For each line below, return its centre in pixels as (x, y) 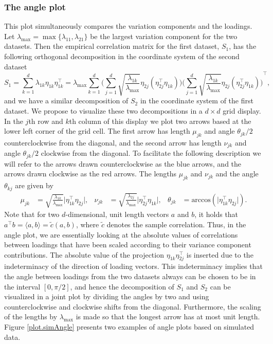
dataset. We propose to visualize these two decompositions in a (103, 111)
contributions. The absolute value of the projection (84, 254)
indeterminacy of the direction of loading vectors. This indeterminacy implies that (133, 266)
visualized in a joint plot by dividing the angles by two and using (107, 296)
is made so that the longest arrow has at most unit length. (168, 316)
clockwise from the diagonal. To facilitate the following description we (151, 153)
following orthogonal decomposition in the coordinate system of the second (122, 56)
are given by (34, 185)
